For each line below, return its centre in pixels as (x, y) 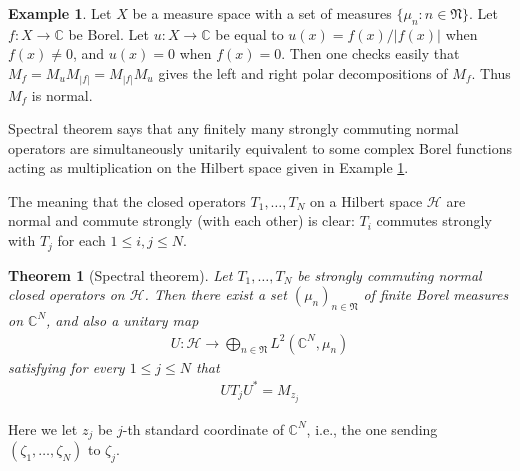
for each (81, 240)
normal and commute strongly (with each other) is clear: (181, 220)
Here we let (43, 428)
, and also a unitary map (122, 319)
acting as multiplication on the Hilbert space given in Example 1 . (208, 167)
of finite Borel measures (436, 294)
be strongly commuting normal (389, 274)
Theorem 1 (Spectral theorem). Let (120, 274)
